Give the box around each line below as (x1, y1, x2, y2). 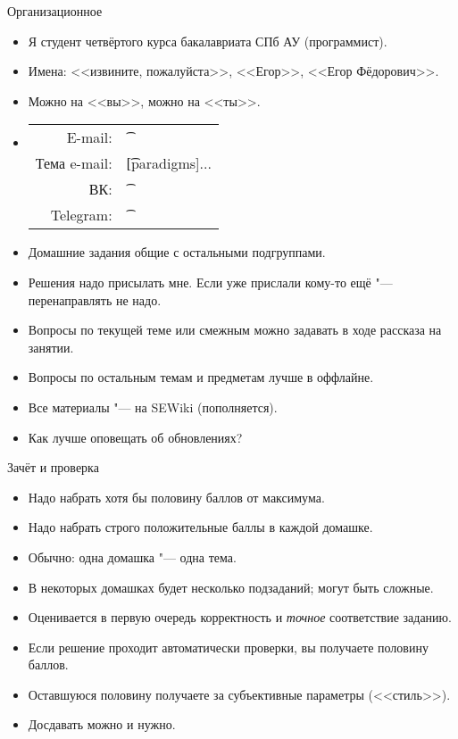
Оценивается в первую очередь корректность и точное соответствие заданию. (28, 608, 452, 627)
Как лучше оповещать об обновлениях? (28, 428, 243, 446)
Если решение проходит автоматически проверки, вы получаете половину (28, 637, 429, 656)
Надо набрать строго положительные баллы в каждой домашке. (28, 518, 373, 536)
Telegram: (50, 204, 112, 226)
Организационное (7, 2, 103, 20)
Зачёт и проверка (7, 458, 99, 477)
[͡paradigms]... (126, 153, 212, 174)
